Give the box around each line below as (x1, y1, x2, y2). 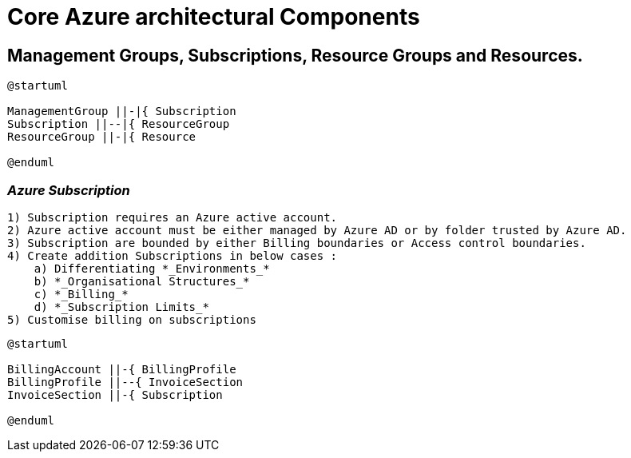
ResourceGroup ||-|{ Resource (7, 130, 196, 144)
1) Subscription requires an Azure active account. (7, 210, 338, 224)
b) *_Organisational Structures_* (34, 274, 250, 288)
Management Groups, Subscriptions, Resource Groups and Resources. (7, 45, 583, 66)
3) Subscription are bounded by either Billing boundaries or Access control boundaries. (7, 236, 586, 249)
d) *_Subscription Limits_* (34, 300, 209, 313)
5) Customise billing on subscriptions (7, 313, 256, 326)
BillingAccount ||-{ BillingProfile (7, 362, 236, 376)
